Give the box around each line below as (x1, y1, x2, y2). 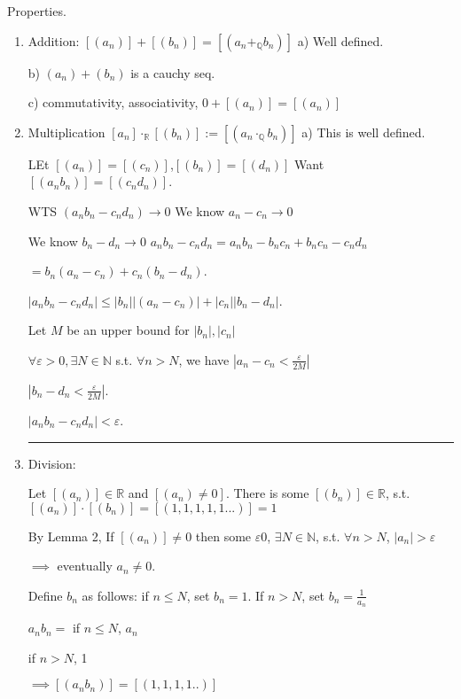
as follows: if (82, 586, 149, 604)
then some (195, 526, 252, 545)
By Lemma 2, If (27, 526, 114, 545)
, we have (178, 350, 230, 369)
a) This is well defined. (301, 122, 426, 141)
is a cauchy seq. (130, 63, 215, 82)
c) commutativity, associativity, (27, 93, 199, 112)
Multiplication (27, 122, 105, 141)
